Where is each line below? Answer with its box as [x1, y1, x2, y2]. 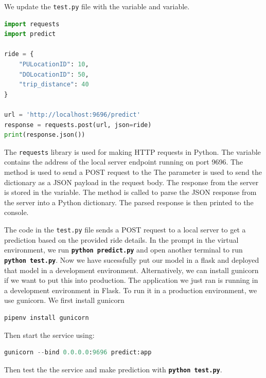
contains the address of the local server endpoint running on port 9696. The [4, 156, 243, 167]
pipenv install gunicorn [4, 314, 89, 321]
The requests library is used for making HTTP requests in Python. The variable [4, 146, 261, 157]
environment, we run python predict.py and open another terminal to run [4, 244, 243, 255]
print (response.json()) [4, 131, 85, 139]
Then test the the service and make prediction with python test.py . [4, 364, 222, 374]
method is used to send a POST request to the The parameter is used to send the [4, 167, 262, 177]
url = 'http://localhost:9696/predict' [4, 111, 140, 118]
